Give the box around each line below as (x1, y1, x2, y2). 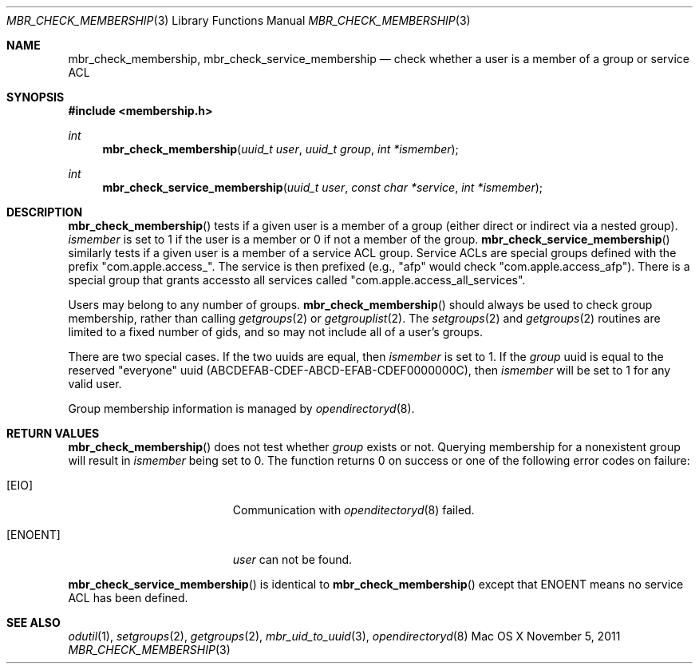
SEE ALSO (6, 616, 61, 629)
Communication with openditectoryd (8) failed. (232, 503, 475, 517)
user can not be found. (232, 553, 353, 566)
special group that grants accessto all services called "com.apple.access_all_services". (68, 273, 526, 287)
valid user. (68, 377, 122, 391)
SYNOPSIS (6, 90, 65, 104)
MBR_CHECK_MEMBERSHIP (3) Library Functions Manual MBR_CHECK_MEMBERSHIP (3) (6, 14, 471, 27)
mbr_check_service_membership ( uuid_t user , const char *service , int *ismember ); (102, 180, 543, 194)
